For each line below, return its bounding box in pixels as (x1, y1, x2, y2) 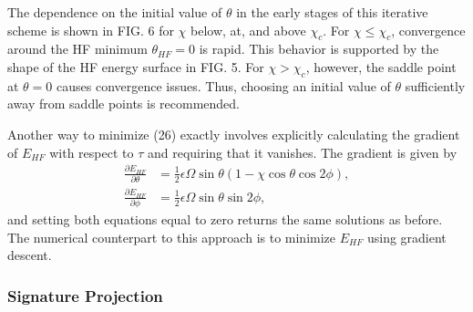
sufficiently (405, 76, 466, 95)
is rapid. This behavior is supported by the (199, 39, 439, 58)
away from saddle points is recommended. (7, 94, 241, 113)
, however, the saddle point (305, 57, 457, 76)
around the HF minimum (7, 39, 148, 58)
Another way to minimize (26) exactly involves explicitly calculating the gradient (7, 124, 460, 143)
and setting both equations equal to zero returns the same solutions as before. (7, 210, 443, 229)
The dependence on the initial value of (7, 3, 222, 21)
